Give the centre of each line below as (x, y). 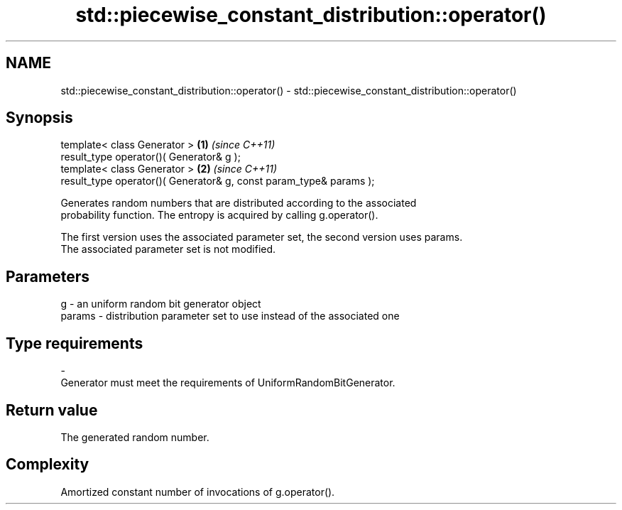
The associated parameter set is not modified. (168, 249)
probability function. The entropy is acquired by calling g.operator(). (219, 215)
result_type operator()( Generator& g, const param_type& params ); (218, 181)
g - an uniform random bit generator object (161, 304)
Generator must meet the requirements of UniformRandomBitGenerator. (228, 383)
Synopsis (39, 118)
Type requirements (75, 343)
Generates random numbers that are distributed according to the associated (239, 203)
